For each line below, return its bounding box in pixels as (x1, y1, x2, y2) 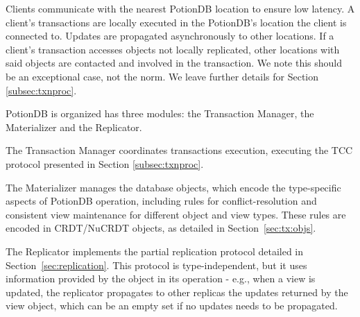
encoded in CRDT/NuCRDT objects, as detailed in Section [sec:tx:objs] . (6, 221, 316, 235)
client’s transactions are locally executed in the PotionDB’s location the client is (6, 15, 347, 29)
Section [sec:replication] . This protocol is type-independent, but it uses (6, 257, 307, 272)
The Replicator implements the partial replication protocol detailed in (6, 243, 304, 258)
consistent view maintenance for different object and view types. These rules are (6, 207, 346, 221)
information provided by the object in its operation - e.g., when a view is (6, 271, 316, 286)
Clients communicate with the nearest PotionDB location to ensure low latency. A (6, 1, 355, 15)
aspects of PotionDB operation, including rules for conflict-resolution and (6, 194, 317, 208)
